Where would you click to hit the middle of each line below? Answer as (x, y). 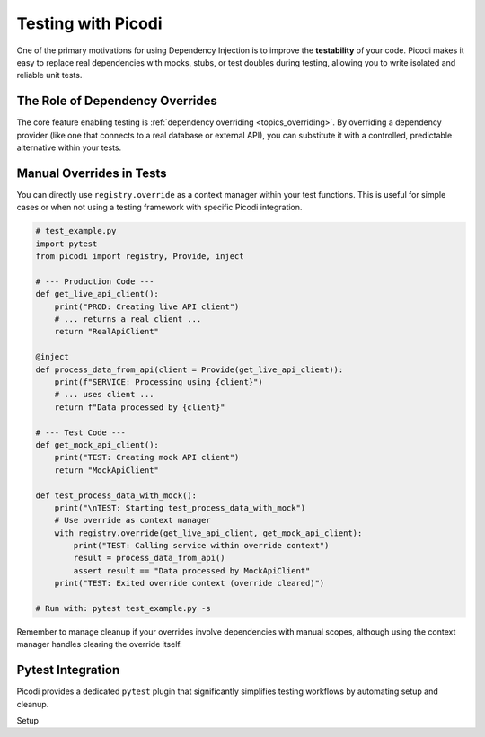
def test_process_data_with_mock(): (116, 495)
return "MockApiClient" (106, 470)
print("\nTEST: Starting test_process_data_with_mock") (180, 507)
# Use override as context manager (132, 520)
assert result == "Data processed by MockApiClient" (192, 570)
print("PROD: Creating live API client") (147, 306)
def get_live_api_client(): (97, 294)
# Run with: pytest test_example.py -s (123, 608)
